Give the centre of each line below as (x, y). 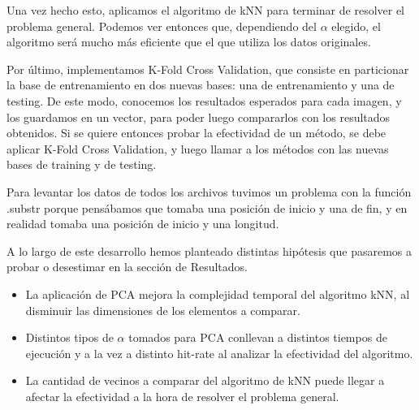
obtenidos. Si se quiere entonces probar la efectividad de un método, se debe (197, 133)
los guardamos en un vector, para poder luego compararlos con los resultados (199, 117)
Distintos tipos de (69, 337)
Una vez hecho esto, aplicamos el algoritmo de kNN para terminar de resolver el (206, 10)
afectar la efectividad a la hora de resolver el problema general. (182, 396)
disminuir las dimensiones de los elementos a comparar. (163, 310)
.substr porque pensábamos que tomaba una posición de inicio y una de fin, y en (207, 207)
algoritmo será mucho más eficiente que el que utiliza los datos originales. (189, 42)
